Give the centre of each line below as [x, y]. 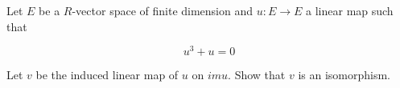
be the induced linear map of [107, 75]
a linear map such [350, 10]
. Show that [257, 75]
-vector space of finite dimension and [163, 10]
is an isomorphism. [344, 75]
